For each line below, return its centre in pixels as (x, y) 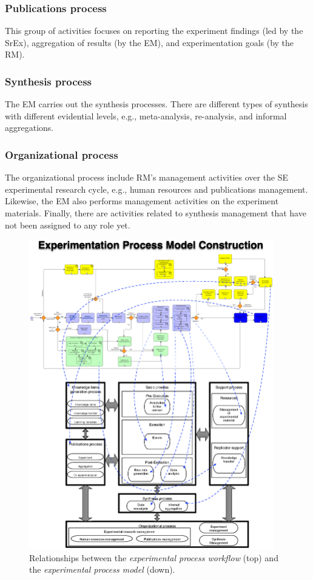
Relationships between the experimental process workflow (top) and (154, 557)
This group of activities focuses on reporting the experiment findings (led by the (154, 31)
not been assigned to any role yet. (68, 225)
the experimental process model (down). (102, 569)
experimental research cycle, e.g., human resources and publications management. (156, 189)
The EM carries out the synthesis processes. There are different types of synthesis (156, 104)
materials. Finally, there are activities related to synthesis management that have (156, 213)
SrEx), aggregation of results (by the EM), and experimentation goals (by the (150, 42)
